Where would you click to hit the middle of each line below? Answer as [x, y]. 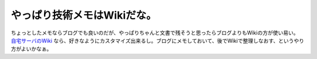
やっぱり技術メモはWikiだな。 [84, 15]
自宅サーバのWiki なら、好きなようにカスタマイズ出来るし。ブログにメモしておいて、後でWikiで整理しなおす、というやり [158, 40]
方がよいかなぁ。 [31, 49]
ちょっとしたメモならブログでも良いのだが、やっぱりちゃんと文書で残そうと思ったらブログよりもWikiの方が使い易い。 [155, 33]
